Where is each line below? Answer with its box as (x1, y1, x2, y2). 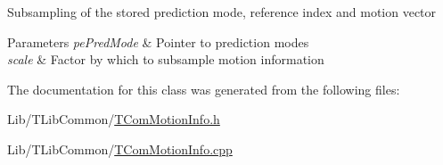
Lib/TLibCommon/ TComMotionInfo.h (7, 110, 220, 128)
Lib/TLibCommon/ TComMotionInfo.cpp (7, 139, 233, 158)
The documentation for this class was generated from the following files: (7, 79, 400, 98)
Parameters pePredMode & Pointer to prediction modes (7, 32, 309, 51)
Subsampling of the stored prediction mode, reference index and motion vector (7, 3, 437, 21)
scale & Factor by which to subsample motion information (7, 50, 324, 69)
